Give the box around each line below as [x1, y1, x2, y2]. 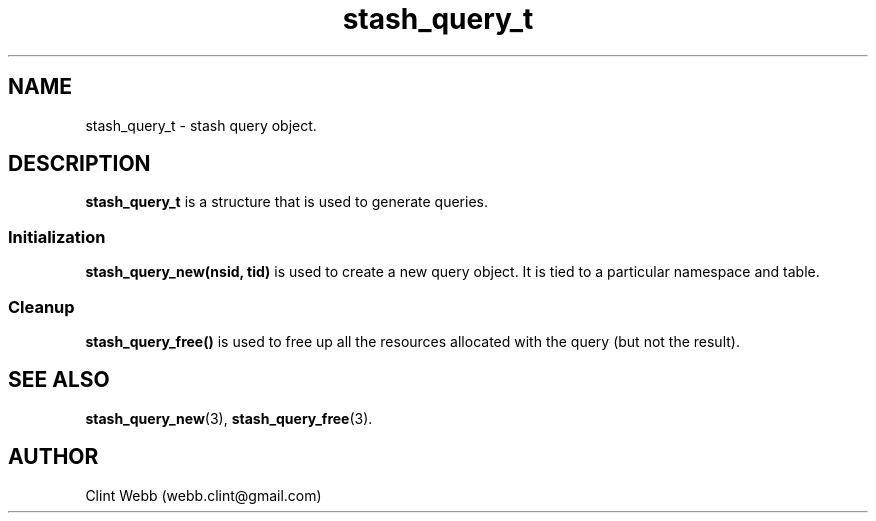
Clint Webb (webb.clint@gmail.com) [85, 486, 322, 504]
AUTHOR [8, 444, 99, 470]
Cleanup [8, 296, 75, 317]
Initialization [8, 226, 106, 247]
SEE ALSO [8, 367, 110, 393]
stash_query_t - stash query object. [85, 116, 317, 134]
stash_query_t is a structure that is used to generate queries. [85, 193, 488, 211]
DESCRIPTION [8, 151, 151, 177]
